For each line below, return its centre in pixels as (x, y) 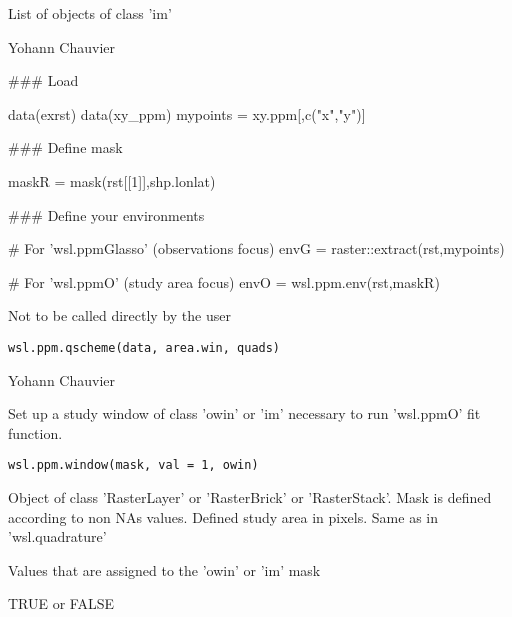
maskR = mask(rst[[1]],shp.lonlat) (112, 180)
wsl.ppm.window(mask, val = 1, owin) (133, 465)
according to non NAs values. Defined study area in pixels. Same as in (223, 516)
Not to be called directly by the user (119, 315)
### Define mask (65, 147)
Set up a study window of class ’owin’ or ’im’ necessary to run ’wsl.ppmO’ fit (244, 413)
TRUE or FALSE (61, 603)
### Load (43, 80)
